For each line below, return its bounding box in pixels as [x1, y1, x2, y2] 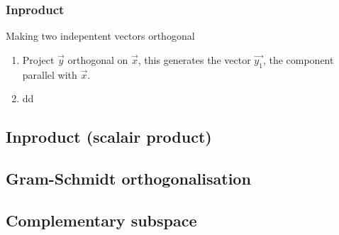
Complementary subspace [6, 209, 197, 231]
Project [22, 52, 55, 67]
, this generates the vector [138, 52, 251, 67]
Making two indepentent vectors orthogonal [6, 28, 195, 43]
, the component [262, 52, 334, 67]
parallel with [22, 67, 77, 82]
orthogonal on [67, 52, 128, 67]
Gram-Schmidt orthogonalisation [6, 167, 251, 189]
